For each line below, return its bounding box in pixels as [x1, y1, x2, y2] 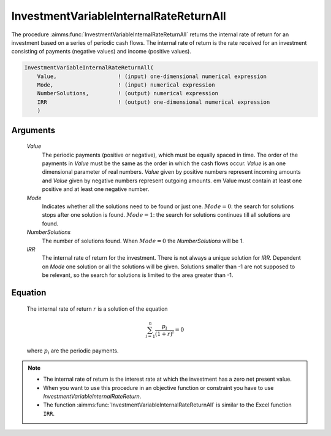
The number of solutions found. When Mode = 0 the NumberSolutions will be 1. [42, 237, 245, 244]
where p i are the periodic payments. [26, 347, 119, 356]
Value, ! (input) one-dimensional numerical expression [37, 72, 267, 80]
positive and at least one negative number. [42, 185, 150, 193]
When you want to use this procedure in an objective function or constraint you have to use [43, 384, 274, 391]
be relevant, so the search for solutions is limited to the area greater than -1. [42, 271, 234, 279]
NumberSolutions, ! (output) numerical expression [37, 90, 219, 97]
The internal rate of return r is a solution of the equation [26, 305, 168, 313]
